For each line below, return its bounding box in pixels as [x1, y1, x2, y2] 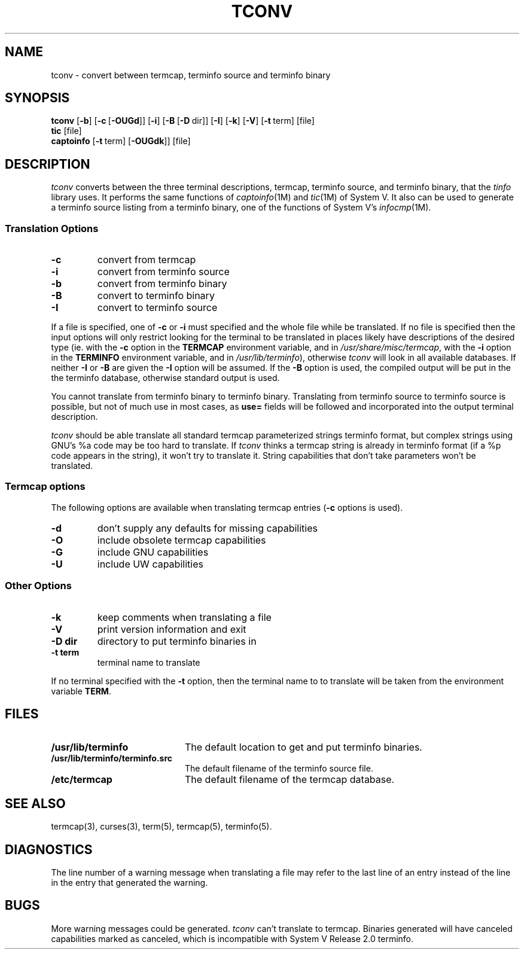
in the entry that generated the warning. [51, 877, 208, 888]
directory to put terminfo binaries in [97, 635, 257, 647]
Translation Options [5, 222, 99, 234]
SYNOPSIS [5, 90, 70, 106]
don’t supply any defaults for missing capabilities [97, 522, 318, 534]
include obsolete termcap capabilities [97, 534, 266, 546]
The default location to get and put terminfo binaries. [184, 741, 422, 754]
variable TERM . [51, 685, 111, 696]
